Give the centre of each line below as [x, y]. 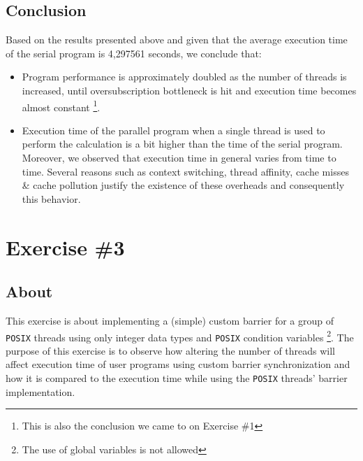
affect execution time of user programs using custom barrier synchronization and [178, 364]
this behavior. [51, 198]
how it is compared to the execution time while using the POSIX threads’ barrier [177, 378]
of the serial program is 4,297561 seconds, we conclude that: [134, 53]
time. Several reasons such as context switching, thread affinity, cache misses [185, 171]
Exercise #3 [65, 247]
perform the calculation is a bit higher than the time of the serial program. [182, 144]
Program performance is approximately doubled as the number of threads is [184, 77]
